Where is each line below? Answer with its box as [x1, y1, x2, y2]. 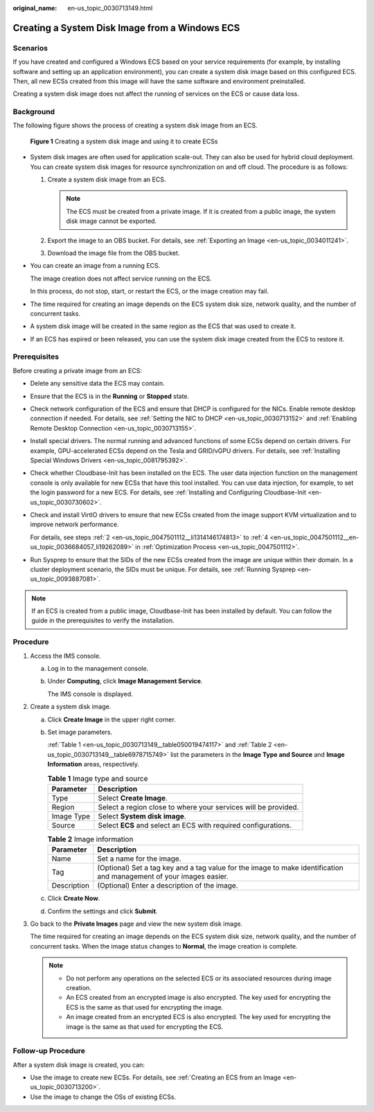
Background [12, 107, 55, 117]
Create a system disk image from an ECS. [47, 175, 166, 183]
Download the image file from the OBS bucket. [47, 249, 180, 257]
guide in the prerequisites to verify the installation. [31, 616, 175, 625]
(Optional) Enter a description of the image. [97, 881, 238, 890]
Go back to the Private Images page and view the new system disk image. [30, 920, 242, 928]
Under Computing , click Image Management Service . [47, 677, 203, 685]
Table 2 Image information [47, 834, 134, 844]
